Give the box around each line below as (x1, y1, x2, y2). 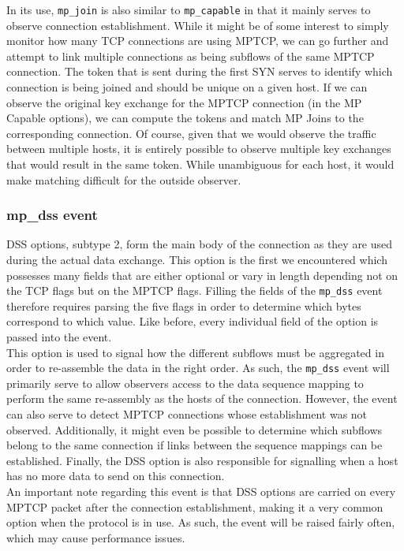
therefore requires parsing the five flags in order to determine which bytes (6, 297, 361, 314)
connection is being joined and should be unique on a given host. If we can (6, 79, 368, 95)
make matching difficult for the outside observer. (6, 171, 241, 188)
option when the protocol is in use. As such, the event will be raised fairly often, (6, 514, 395, 531)
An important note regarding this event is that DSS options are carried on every (6, 483, 396, 500)
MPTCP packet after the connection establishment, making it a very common (6, 498, 383, 515)
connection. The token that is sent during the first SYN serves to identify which (6, 63, 393, 80)
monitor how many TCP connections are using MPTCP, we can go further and (6, 32, 389, 49)
